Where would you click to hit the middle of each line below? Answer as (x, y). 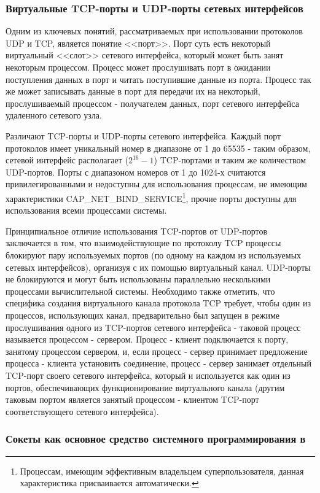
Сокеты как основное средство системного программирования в (156, 439)
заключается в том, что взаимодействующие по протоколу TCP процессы (143, 243)
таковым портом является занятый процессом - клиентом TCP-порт (132, 399)
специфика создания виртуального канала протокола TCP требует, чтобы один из (158, 303)
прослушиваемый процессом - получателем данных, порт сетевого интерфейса (152, 103)
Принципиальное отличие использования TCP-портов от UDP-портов (137, 231)
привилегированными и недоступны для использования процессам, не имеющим (156, 184)
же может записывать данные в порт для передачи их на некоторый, (133, 91)
